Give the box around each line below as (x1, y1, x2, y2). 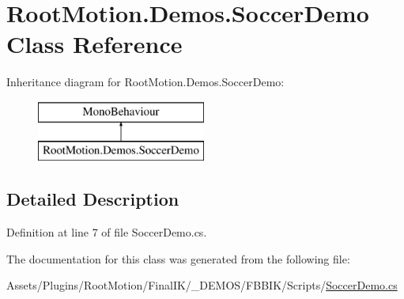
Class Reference (6, 28, 183, 60)
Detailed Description (6, 187, 179, 211)
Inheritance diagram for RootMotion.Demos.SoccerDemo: (6, 74, 285, 90)
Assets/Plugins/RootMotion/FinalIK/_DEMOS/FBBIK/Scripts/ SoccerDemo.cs (6, 277, 398, 293)
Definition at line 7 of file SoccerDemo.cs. (6, 224, 207, 240)
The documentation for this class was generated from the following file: (6, 250, 350, 267)
